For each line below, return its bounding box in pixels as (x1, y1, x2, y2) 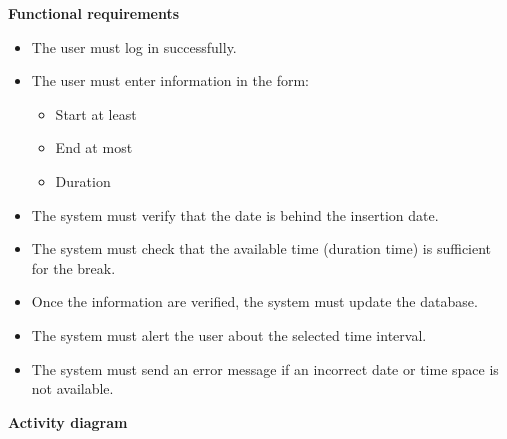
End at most (55, 137, 133, 158)
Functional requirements (8, 3, 180, 23)
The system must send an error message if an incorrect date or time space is (31, 358, 499, 379)
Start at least (55, 103, 137, 124)
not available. (31, 378, 114, 399)
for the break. (31, 257, 116, 278)
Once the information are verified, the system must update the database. (31, 291, 478, 312)
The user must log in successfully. (31, 36, 237, 57)
